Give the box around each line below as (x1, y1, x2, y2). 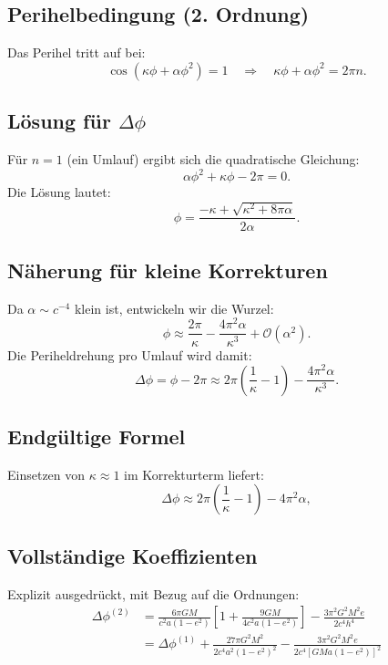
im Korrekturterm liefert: (124, 464, 264, 483)
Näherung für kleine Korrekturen (7, 255, 328, 284)
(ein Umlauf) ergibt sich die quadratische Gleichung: (66, 150, 360, 168)
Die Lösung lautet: (7, 182, 111, 202)
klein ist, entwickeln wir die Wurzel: (74, 298, 274, 317)
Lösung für (7, 107, 111, 135)
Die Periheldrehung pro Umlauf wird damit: (7, 345, 252, 364)
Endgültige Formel (7, 422, 186, 451)
